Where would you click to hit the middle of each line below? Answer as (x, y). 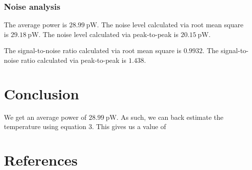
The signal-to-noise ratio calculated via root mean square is (93, 50)
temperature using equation (45, 126)
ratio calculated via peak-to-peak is (74, 60)
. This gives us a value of (129, 126)
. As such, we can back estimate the (170, 117)
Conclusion (42, 93)
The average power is (36, 25)
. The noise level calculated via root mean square (170, 25)
